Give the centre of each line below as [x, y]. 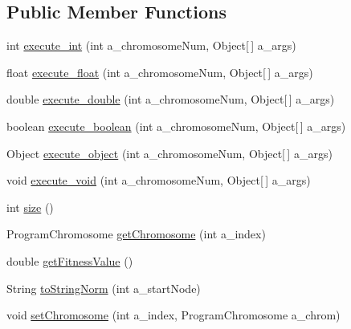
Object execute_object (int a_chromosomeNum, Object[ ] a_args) [169, 153]
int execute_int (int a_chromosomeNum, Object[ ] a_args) [151, 45]
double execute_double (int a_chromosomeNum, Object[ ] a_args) [171, 99]
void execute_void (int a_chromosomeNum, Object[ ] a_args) [159, 180]
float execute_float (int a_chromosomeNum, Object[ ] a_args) [160, 72]
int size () [30, 207]
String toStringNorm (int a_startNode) [104, 288]
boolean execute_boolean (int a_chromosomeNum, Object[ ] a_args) [176, 126]
